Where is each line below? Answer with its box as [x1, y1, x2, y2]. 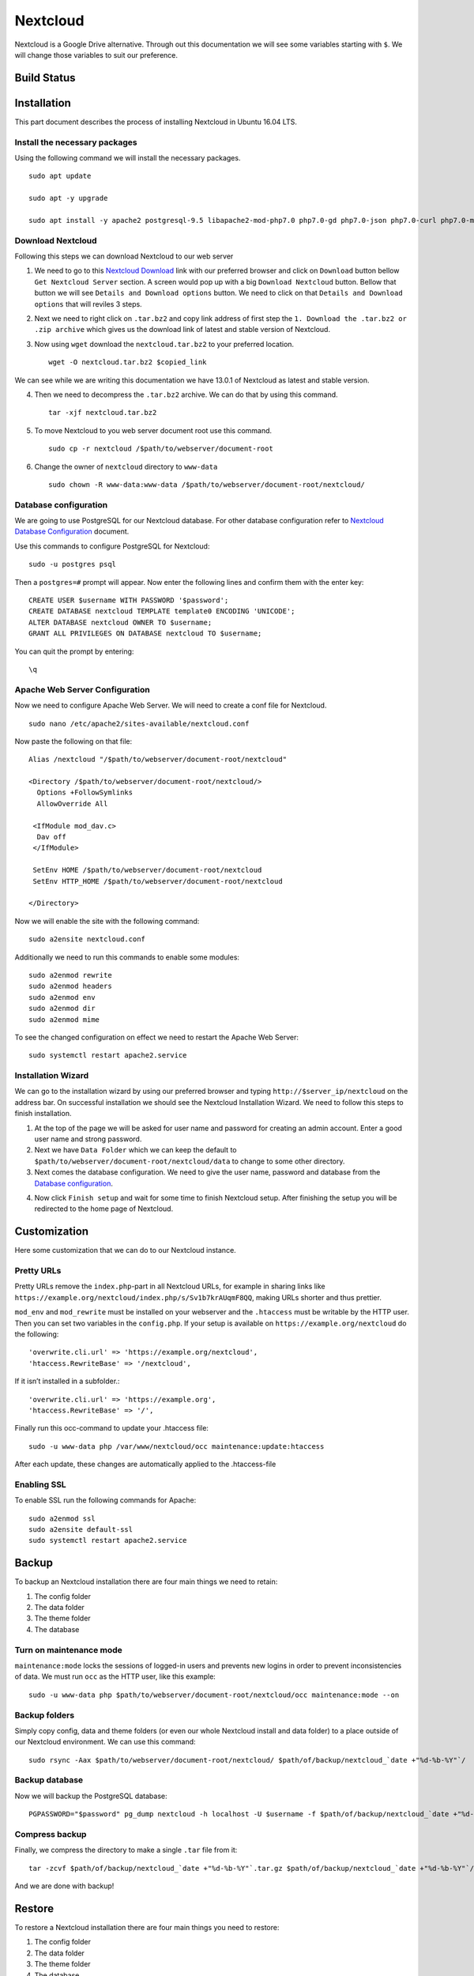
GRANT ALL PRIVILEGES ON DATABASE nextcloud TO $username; [28, 629, 262, 638]
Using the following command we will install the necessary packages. [14, 153, 241, 162]
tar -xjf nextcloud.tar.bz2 [48, 408, 157, 417]
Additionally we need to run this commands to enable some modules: [14, 952, 240, 962]
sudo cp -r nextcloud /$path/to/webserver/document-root [48, 444, 274, 454]
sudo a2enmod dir [28, 1004, 96, 1013]
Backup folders [14, 1710, 75, 1721]
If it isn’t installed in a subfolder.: [14, 1376, 120, 1386]
